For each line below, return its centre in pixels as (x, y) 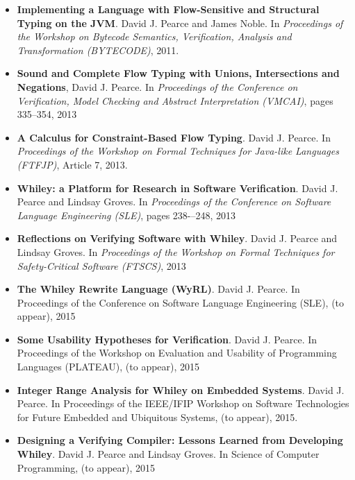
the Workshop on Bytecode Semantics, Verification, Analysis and (154, 36)
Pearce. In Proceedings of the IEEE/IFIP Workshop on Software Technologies (183, 403)
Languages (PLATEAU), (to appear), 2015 (108, 367)
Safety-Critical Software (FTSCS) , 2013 (101, 265)
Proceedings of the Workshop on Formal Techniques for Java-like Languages (178, 151)
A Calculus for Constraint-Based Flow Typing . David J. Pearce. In (174, 137)
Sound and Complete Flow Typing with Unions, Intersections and (178, 73)
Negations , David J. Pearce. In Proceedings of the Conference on (157, 86)
